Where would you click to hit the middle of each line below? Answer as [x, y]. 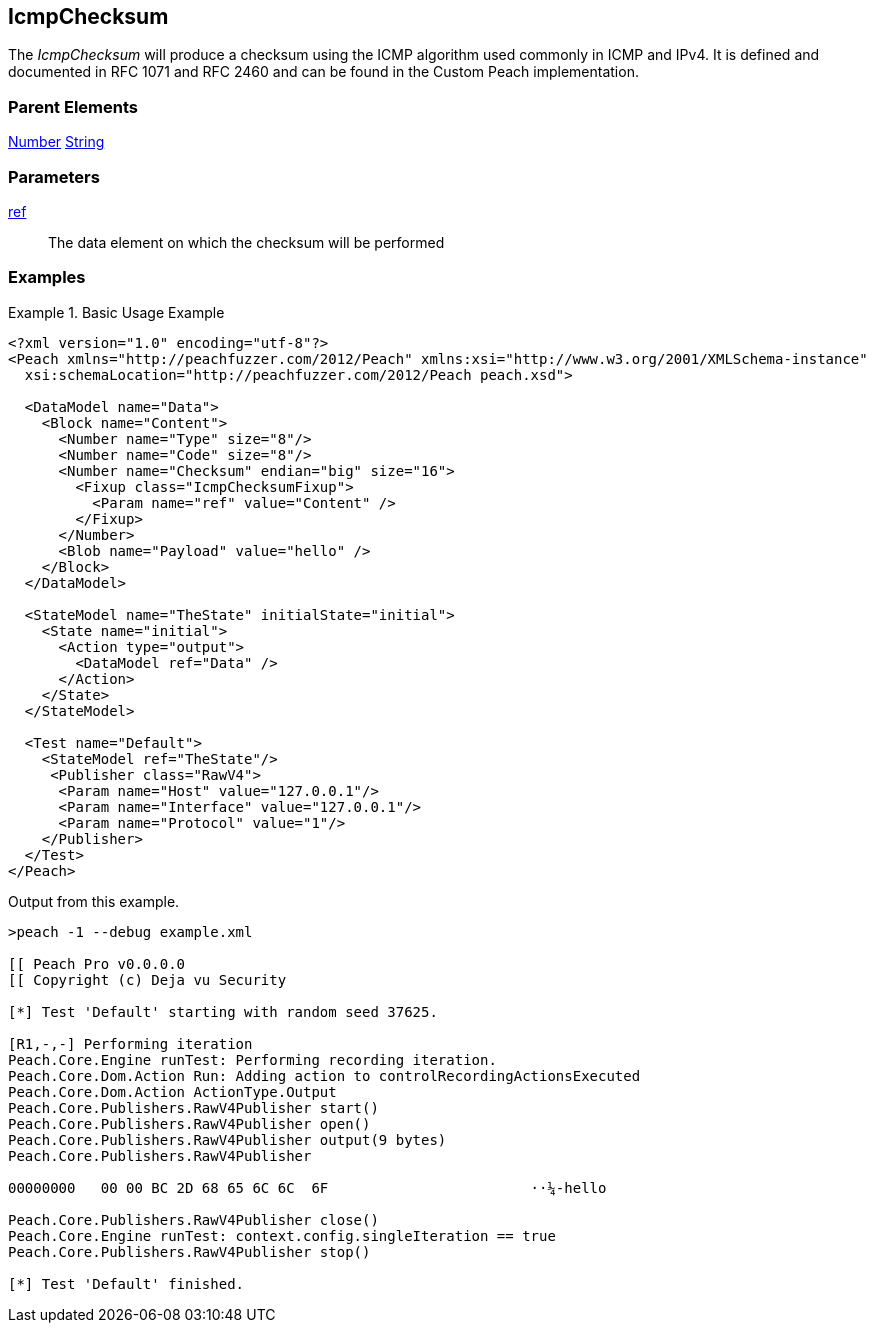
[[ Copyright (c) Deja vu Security [147, 979]
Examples [47, 277]
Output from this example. [94, 901]
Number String [56, 142]
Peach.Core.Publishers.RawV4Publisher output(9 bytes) [227, 1139]
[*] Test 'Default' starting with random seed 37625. [223, 1011]
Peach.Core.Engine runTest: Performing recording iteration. [252, 1059]
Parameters [54, 176]
